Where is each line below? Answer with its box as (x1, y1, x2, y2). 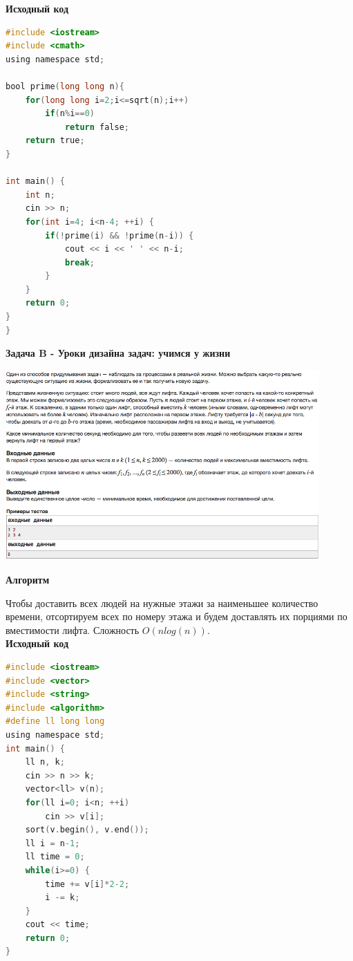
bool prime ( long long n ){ (6, 81, 124, 91)
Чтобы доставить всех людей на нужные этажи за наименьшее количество (6, 595, 318, 610)
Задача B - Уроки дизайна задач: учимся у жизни (6, 346, 231, 360)
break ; (64, 257, 95, 268)
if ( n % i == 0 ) (45, 109, 95, 119)
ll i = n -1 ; (25, 838, 80, 848)
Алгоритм (6, 572, 50, 587)
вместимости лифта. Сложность (6, 622, 140, 637)
